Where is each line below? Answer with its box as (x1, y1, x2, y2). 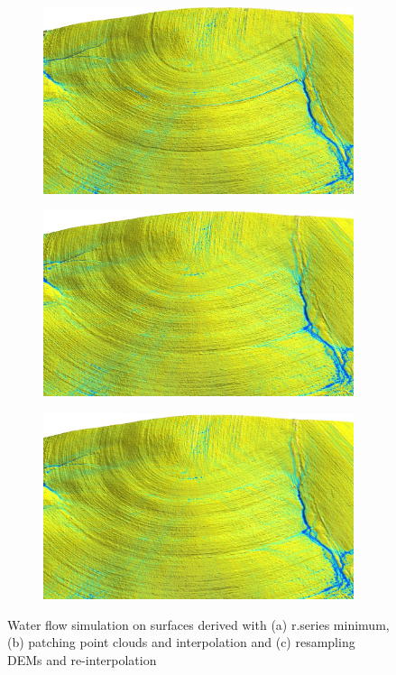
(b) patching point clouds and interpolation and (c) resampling (7, 633, 355, 652)
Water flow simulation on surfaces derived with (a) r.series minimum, (7, 615, 390, 633)
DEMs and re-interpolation (7, 650, 157, 669)
